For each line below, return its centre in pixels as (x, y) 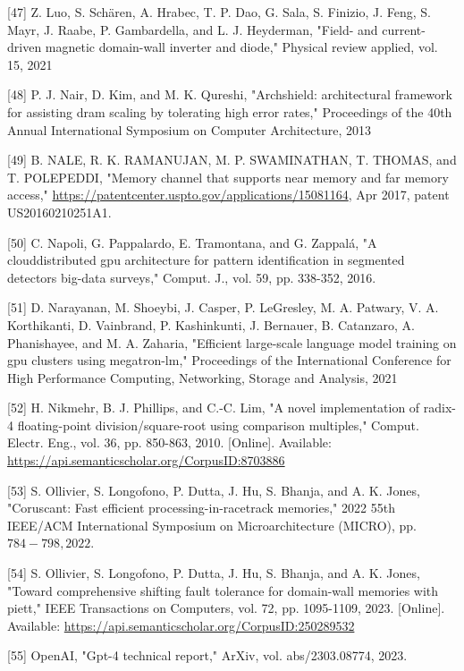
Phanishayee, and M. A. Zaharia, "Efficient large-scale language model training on (232, 342)
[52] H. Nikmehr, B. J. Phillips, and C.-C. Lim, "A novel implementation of (214, 408)
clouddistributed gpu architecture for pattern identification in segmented (206, 260)
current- (404, 29)
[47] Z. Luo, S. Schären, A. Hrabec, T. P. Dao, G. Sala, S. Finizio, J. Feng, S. (219, 12)
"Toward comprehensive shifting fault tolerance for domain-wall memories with (223, 590)
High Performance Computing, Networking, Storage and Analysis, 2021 (202, 377)
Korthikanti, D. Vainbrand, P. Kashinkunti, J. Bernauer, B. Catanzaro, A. (211, 324)
